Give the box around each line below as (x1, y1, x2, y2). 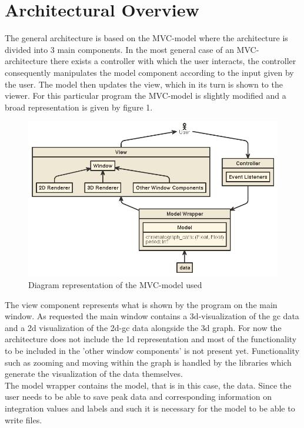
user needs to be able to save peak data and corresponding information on (5, 390, 272, 403)
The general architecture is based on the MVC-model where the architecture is (5, 32, 288, 44)
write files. (5, 413, 42, 426)
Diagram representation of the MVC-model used (28, 279, 202, 291)
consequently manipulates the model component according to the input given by (5, 66, 294, 78)
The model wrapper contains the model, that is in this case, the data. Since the (5, 379, 292, 391)
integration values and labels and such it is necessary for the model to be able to (5, 402, 295, 414)
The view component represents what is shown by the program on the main (5, 298, 278, 310)
